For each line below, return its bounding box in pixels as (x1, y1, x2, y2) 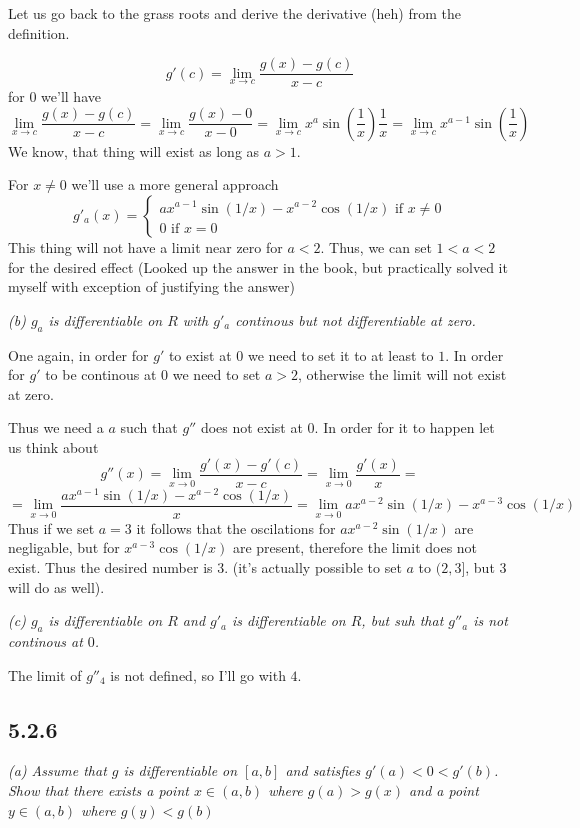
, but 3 (465, 556, 507, 577)
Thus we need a (8, 417, 104, 438)
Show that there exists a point (8, 779, 189, 800)
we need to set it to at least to (247, 344, 434, 365)
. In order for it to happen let (314, 417, 495, 438)
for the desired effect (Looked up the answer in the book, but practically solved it (8, 256, 508, 277)
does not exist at (200, 417, 303, 438)
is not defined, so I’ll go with (110, 664, 286, 685)
